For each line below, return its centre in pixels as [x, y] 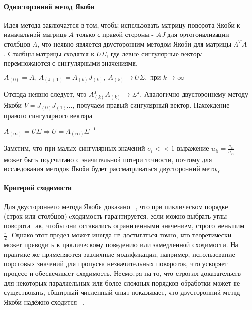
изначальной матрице [35, 34]
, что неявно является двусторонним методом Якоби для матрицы [134, 44]
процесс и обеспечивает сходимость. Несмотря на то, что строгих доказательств [123, 273]
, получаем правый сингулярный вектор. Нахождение [151, 105]
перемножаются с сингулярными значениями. [71, 63]
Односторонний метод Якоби [49, 6]
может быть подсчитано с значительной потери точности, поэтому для [108, 159]
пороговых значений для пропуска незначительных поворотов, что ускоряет [116, 264]
